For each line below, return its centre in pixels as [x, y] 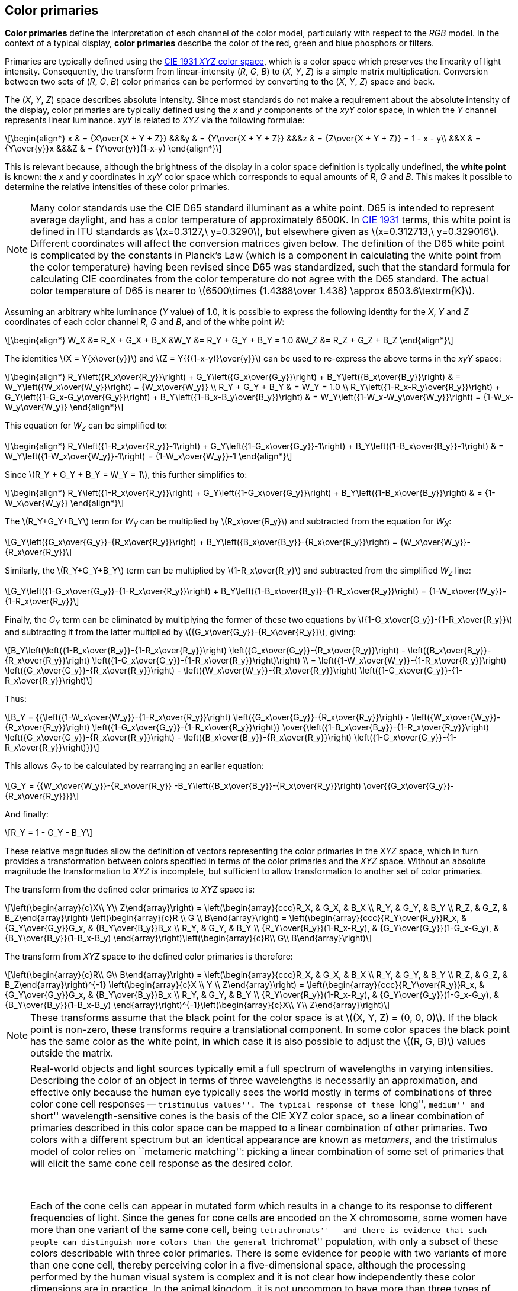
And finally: [27, 814]
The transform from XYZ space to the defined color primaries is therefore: [149, 957]
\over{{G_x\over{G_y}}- [409, 786]
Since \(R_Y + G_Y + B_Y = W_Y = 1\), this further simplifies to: [126, 475]
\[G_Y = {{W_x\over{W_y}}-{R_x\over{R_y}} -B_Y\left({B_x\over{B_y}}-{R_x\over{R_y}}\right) [183, 786]
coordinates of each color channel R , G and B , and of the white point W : [145, 322]
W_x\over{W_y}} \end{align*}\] [65, 503]
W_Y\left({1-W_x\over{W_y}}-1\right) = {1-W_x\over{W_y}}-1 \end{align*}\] [149, 456]
